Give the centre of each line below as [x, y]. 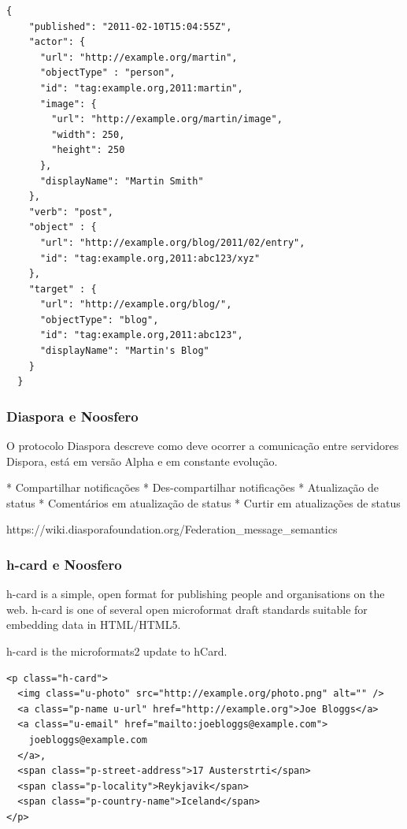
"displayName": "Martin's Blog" [124, 351]
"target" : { [63, 289]
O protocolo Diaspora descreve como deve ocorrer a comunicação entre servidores [203, 446]
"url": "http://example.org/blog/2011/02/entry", [172, 242]
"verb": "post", [71, 212]
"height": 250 [88, 150]
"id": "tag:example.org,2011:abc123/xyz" [150, 258]
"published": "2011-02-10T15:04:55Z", [130, 26]
